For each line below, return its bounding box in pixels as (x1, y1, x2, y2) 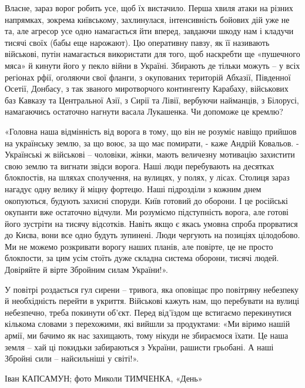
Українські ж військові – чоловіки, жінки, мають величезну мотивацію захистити (5, 148, 295, 160)
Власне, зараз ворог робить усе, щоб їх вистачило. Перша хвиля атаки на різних (5, 2, 293, 14)
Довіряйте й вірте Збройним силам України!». (5, 263, 168, 276)
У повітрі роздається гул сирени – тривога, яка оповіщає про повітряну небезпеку (5, 283, 299, 295)
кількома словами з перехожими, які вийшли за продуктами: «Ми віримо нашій (5, 317, 290, 330)
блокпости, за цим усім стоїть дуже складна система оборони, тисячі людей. (5, 252, 279, 264)
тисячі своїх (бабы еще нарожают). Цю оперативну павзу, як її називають (5, 36, 270, 48)
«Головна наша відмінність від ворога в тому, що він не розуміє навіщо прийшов (5, 125, 297, 137)
